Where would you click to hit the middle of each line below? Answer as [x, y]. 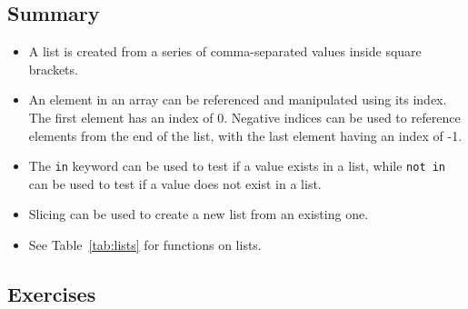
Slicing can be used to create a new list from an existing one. [199, 214]
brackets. [53, 69]
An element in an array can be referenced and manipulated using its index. [238, 100]
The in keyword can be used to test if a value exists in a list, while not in [237, 166]
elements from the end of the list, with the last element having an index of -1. [245, 135]
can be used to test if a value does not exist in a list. [175, 183]
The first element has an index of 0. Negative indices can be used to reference [244, 117]
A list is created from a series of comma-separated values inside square [225, 51]
